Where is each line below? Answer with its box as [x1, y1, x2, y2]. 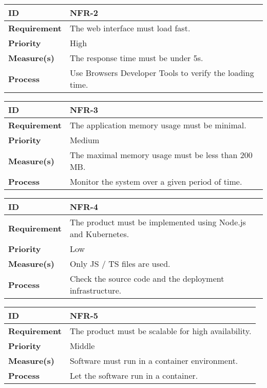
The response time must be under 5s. [69, 52, 203, 64]
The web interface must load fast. [69, 22, 190, 34]
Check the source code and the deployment [69, 273, 224, 284]
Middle [69, 340, 95, 352]
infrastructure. [69, 284, 122, 296]
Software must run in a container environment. [69, 355, 238, 366]
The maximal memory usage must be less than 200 [69, 149, 253, 161]
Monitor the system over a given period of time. [69, 176, 242, 187]
